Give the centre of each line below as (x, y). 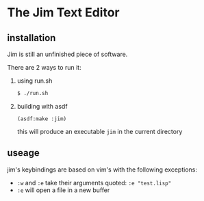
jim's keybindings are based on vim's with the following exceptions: (102, 170)
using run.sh (35, 81)
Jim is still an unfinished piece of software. (67, 54)
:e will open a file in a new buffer (63, 190)
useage (23, 153)
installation (31, 38)
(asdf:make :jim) (42, 119)
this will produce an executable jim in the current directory (100, 131)
